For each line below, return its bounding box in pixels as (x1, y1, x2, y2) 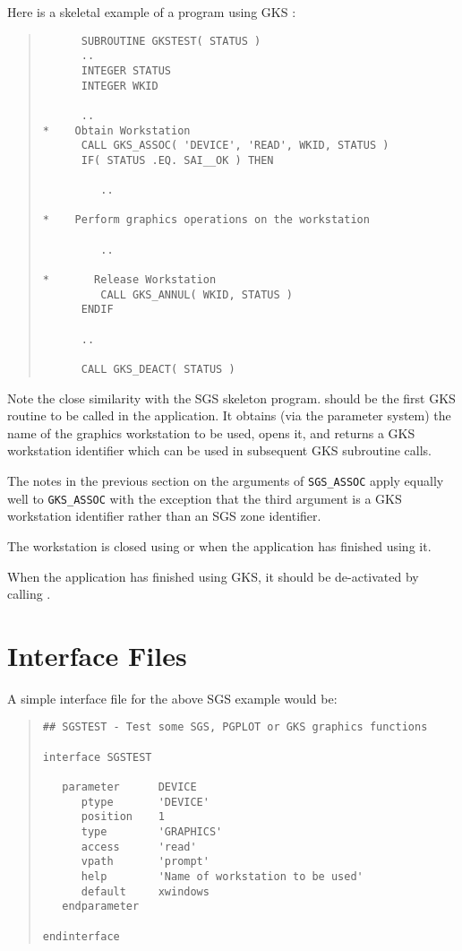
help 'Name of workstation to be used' (81, 870, 364, 884)
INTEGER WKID (81, 79, 158, 92)
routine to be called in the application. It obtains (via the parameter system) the (7, 406, 451, 425)
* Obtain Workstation (42, 124, 191, 137)
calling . (7, 584, 51, 603)
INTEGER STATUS (81, 64, 171, 77)
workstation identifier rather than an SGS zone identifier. (7, 506, 321, 525)
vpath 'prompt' (81, 855, 210, 869)
